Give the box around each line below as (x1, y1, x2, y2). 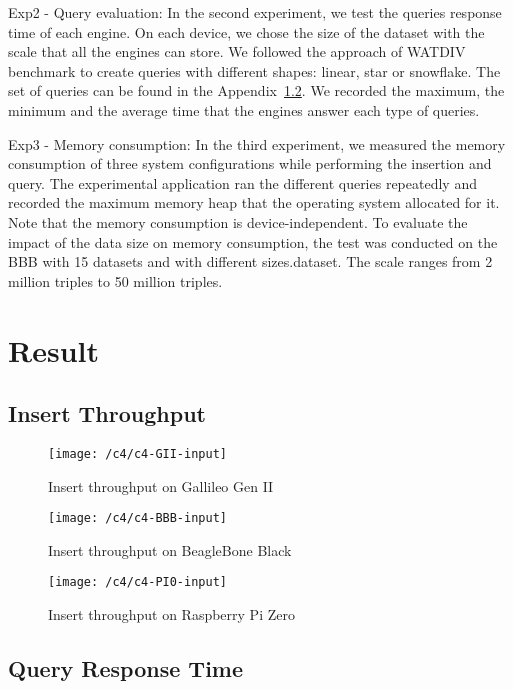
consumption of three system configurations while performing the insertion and (8, 153, 492, 174)
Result (8, 329, 99, 370)
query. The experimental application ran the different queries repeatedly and (8, 172, 477, 193)
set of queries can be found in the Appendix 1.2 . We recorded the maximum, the (8, 80, 505, 101)
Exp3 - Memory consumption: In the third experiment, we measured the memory (8, 133, 506, 154)
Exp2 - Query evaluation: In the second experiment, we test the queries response (8, 2, 502, 22)
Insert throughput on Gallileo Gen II (48, 475, 274, 496)
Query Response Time (8, 653, 244, 684)
